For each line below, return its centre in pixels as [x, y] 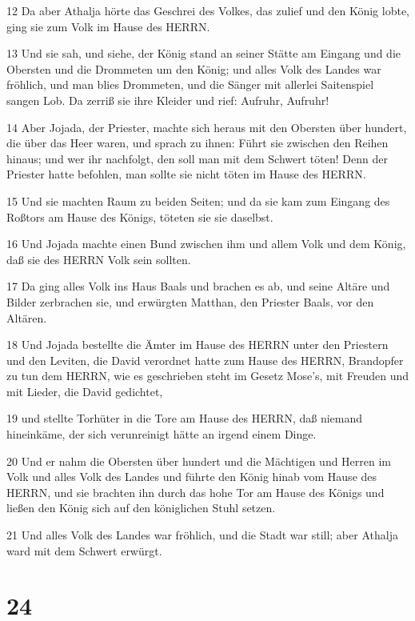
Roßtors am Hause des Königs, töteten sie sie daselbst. [140, 216]
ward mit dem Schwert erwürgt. [84, 550]
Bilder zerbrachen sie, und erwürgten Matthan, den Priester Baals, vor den [190, 301]
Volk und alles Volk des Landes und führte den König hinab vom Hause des [192, 477]
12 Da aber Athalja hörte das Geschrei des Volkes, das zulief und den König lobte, [208, 10]
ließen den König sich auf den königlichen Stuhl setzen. [141, 508]
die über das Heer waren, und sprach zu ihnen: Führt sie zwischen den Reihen [198, 143]
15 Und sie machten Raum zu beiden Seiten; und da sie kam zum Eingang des [198, 200]
